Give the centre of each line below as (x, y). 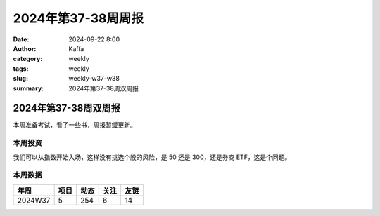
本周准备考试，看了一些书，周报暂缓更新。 (75, 125)
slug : (20, 79)
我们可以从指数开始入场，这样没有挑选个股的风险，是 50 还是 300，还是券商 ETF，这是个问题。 (152, 157)
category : (28, 59)
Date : (21, 39)
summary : (28, 88)
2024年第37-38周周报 (78, 18)
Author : (25, 48)
